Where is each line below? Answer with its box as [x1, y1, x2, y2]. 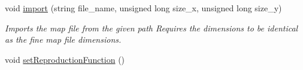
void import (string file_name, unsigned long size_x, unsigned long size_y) [5, 2, 282, 14]
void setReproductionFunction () [5, 53, 125, 65]
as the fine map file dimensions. [5, 33, 122, 46]
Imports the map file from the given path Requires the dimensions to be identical [5, 21, 298, 34]
